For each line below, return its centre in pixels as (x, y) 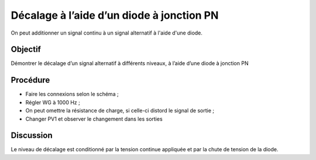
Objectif (26, 50)
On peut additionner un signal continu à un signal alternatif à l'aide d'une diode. (107, 33)
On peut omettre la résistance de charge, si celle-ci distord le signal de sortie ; (120, 111)
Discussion (32, 136)
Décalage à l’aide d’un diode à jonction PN (115, 15)
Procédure (30, 80)
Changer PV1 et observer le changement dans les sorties (94, 119)
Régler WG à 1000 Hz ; (53, 102)
